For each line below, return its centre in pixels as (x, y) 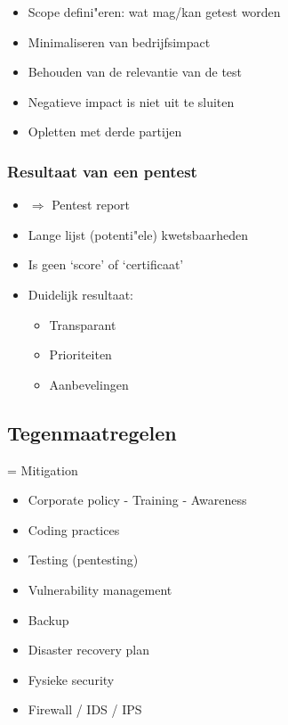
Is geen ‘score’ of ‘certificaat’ (106, 264)
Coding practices (74, 529)
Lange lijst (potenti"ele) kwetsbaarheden (138, 234)
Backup (48, 619)
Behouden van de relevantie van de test (135, 72)
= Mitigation (43, 470)
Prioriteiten (80, 354)
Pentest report (91, 205)
